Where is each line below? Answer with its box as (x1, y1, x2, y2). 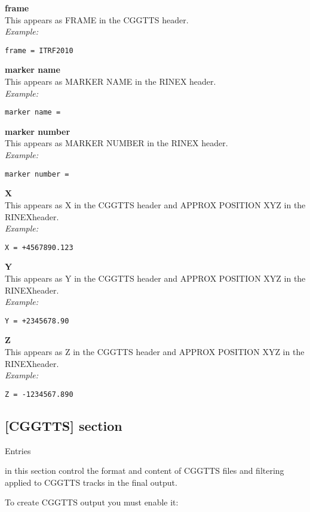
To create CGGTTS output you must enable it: (5, 496, 179, 508)
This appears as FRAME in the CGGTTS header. (5, 13, 189, 26)
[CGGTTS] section (5, 416, 122, 434)
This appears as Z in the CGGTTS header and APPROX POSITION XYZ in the (5, 345, 305, 357)
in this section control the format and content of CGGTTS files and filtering (5, 464, 284, 477)
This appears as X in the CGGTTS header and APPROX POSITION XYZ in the (5, 198, 306, 211)
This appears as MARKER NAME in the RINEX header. (5, 75, 216, 88)
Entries (5, 444, 31, 457)
